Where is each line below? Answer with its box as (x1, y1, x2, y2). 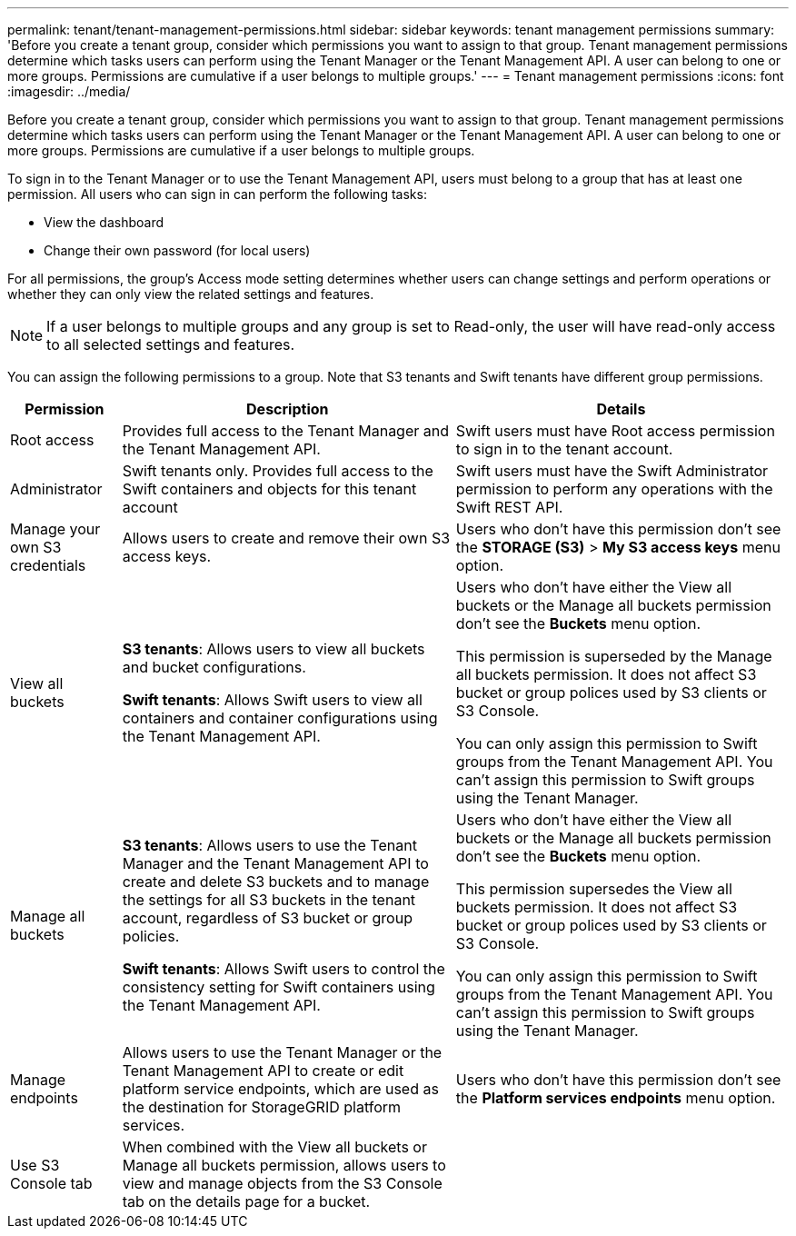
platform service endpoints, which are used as (122, 1080, 439, 1098)
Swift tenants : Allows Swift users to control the (122, 960, 445, 978)
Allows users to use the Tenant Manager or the (122, 1043, 443, 1062)
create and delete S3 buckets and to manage (122, 872, 430, 891)
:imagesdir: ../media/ (7, 84, 131, 99)
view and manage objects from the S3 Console (122, 1174, 443, 1192)
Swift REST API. (455, 498, 563, 516)
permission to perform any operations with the (455, 480, 773, 498)
